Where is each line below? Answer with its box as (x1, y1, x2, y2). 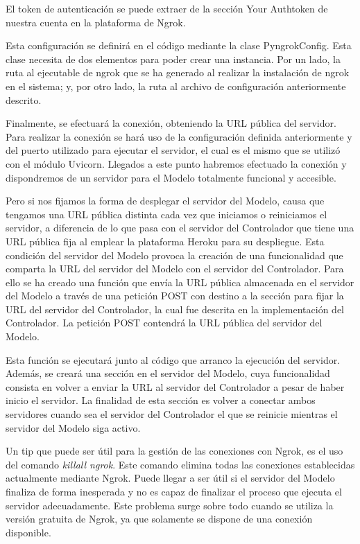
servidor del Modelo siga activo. (6, 420, 141, 435)
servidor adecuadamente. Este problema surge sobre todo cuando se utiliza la (6, 498, 334, 512)
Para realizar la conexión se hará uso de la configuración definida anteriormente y (6, 129, 352, 143)
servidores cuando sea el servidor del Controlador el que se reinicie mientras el (6, 407, 338, 421)
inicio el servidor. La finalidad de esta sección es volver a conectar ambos (6, 393, 316, 407)
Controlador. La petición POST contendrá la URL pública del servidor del (6, 315, 323, 330)
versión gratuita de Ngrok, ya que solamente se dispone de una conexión (6, 511, 313, 526)
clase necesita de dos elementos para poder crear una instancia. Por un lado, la (6, 51, 341, 66)
